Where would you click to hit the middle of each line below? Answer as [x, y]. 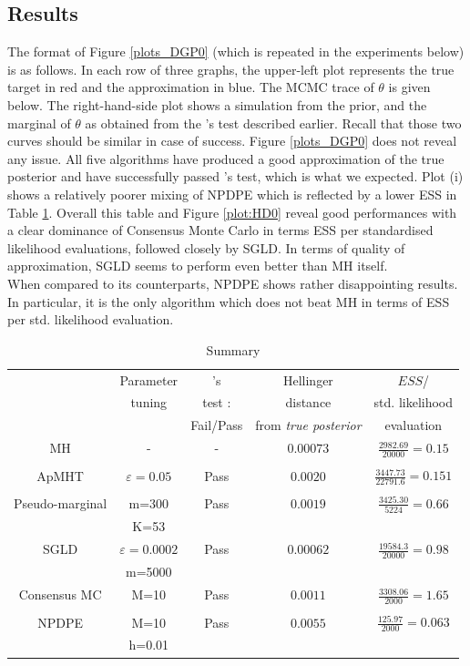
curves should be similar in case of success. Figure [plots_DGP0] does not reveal [232, 141]
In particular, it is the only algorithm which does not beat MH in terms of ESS [229, 301]
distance [308, 402]
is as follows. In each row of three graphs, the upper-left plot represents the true [231, 69]
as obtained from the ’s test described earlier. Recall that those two [273, 123]
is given [409, 87]
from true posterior [308, 425]
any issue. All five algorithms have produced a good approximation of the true [226, 158]
